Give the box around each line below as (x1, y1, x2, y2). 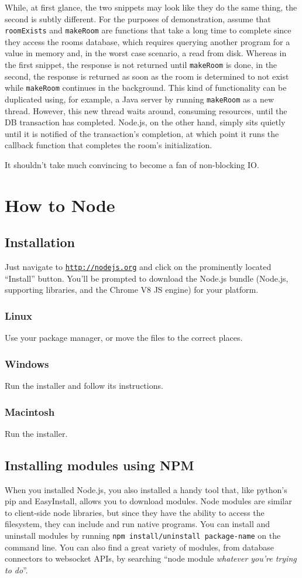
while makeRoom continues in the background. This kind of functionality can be (5, 81, 287, 94)
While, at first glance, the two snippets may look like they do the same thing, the (5, 1, 297, 13)
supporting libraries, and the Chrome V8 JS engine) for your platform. (5, 283, 259, 296)
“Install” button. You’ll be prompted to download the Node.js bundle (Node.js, (5, 272, 289, 284)
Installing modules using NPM (5, 456, 194, 474)
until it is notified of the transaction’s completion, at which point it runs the (5, 127, 279, 139)
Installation (5, 233, 75, 251)
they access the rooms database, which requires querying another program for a (5, 35, 290, 47)
